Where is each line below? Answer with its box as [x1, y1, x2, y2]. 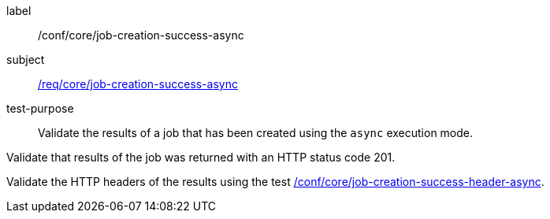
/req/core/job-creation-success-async [38, 77, 239, 91]
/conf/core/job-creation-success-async [38, 28, 244, 42]
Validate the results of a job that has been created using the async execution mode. [38, 126, 474, 139]
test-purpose [6, 102, 74, 115]
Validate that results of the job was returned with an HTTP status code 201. [6, 150, 396, 164]
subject [6, 53, 45, 66]
